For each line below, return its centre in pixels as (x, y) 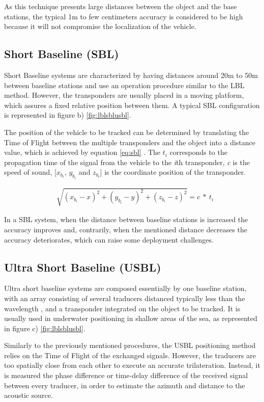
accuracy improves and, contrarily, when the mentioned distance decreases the (126, 229)
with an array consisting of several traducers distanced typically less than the (125, 298)
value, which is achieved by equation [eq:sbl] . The (82, 152)
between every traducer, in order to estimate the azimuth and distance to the (125, 385)
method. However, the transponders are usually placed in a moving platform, (124, 95)
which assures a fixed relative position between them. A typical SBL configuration (132, 105)
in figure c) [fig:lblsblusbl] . (45, 328)
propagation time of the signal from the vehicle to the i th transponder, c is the (127, 162)
